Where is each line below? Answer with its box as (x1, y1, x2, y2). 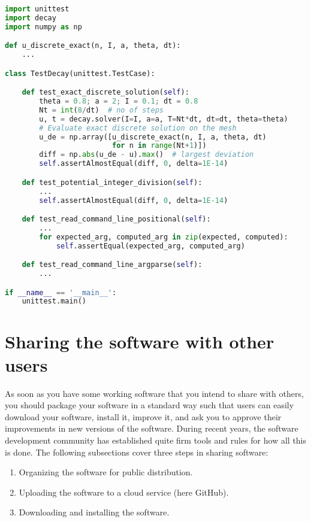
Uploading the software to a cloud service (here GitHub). (19, 485, 229, 498)
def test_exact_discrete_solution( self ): (22, 88, 189, 97)
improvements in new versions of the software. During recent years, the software (5, 422, 298, 435)
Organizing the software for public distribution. (19, 466, 193, 478)
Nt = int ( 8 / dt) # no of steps (39, 105, 164, 114)
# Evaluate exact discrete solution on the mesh (39, 123, 237, 132)
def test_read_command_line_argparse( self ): (22, 260, 203, 269)
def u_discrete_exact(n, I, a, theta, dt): (5, 41, 181, 50)
